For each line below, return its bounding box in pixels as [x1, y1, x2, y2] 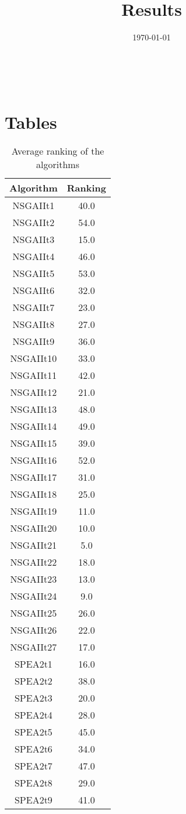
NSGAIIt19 [10, 504, 57, 518]
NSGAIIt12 [10, 385, 57, 399]
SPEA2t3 [14, 691, 52, 705]
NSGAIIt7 [12, 300, 55, 314]
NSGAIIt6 [12, 283, 55, 297]
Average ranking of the [11, 144, 104, 158]
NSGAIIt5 [12, 266, 55, 281]
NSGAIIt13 [10, 402, 57, 416]
